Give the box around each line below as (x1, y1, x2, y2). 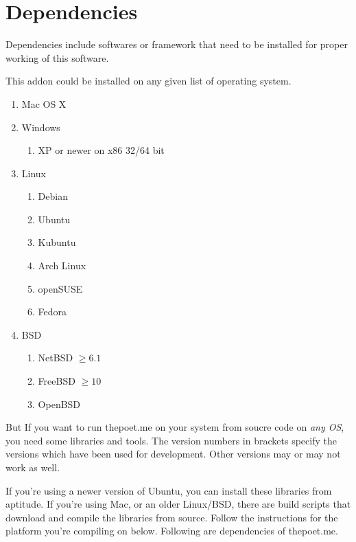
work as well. (5, 460, 60, 474)
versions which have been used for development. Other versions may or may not (5, 447, 341, 461)
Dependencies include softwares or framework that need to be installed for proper (5, 37, 348, 52)
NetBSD (38, 350, 73, 365)
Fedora (38, 304, 67, 319)
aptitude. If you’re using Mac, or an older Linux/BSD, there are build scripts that (5, 497, 351, 511)
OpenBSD (38, 396, 81, 411)
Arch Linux (38, 258, 86, 273)
